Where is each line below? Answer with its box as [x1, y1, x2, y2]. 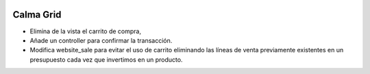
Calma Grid [12, 9, 62, 20]
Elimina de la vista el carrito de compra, [29, 27, 142, 35]
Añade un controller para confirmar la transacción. [29, 36, 173, 44]
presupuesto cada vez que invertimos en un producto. [29, 55, 183, 64]
